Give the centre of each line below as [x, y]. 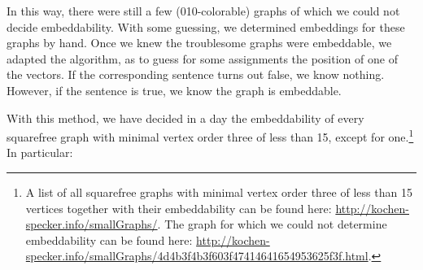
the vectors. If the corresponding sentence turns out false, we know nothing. [196, 74]
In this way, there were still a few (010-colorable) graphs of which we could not [203, 11]
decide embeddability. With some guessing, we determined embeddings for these [206, 26]
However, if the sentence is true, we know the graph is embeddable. [174, 90]
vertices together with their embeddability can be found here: [179, 208]
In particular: [40, 152]
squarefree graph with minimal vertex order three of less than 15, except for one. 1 [210, 135]
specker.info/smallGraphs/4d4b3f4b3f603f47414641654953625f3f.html [197, 256]
